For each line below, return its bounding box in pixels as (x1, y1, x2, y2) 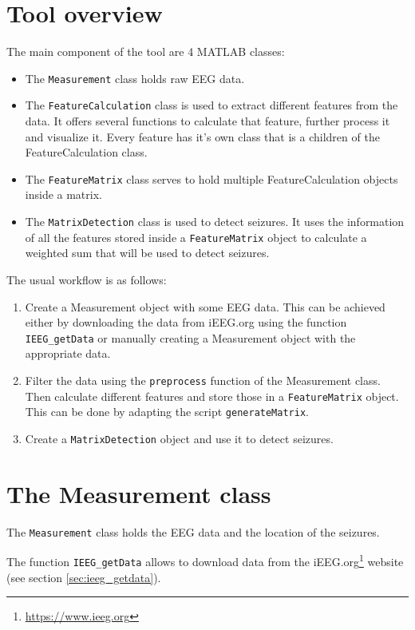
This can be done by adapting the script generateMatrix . (25, 403, 309, 420)
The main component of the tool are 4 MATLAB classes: (6, 43, 285, 60)
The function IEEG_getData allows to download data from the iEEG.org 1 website (6, 551, 404, 570)
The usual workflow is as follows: (6, 271, 167, 287)
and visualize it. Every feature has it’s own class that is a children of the (25, 128, 380, 145)
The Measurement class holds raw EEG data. (25, 69, 245, 86)
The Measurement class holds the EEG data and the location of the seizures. (6, 523, 380, 540)
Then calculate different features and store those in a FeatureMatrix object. (25, 387, 399, 404)
